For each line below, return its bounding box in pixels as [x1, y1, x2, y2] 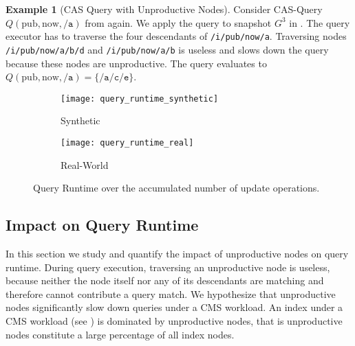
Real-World [61, 157, 109, 172]
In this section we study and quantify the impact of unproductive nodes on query [6, 246, 349, 260]
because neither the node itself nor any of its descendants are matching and [6, 273, 324, 288]
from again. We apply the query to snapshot [85, 15, 272, 30]
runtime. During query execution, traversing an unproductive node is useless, [6, 259, 330, 274]
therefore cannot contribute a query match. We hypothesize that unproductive [6, 286, 336, 301]
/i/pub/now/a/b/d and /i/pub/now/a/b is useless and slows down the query [6, 42, 329, 56]
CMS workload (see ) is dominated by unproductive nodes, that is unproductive [6, 313, 343, 327]
